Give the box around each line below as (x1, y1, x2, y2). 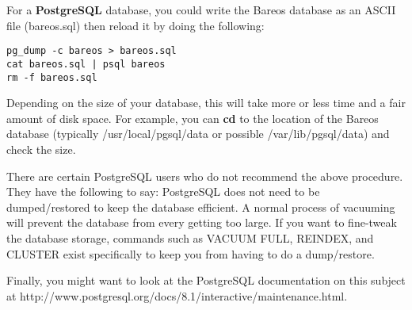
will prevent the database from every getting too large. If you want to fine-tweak (6, 214, 397, 231)
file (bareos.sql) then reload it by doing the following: (6, 17, 265, 33)
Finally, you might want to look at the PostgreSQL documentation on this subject (6, 272, 406, 289)
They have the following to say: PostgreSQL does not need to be (6, 183, 320, 200)
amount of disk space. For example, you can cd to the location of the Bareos (6, 109, 379, 126)
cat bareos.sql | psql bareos (6, 58, 166, 70)
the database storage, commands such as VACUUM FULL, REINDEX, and (6, 229, 374, 246)
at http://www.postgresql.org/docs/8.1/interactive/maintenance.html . (6, 287, 348, 304)
